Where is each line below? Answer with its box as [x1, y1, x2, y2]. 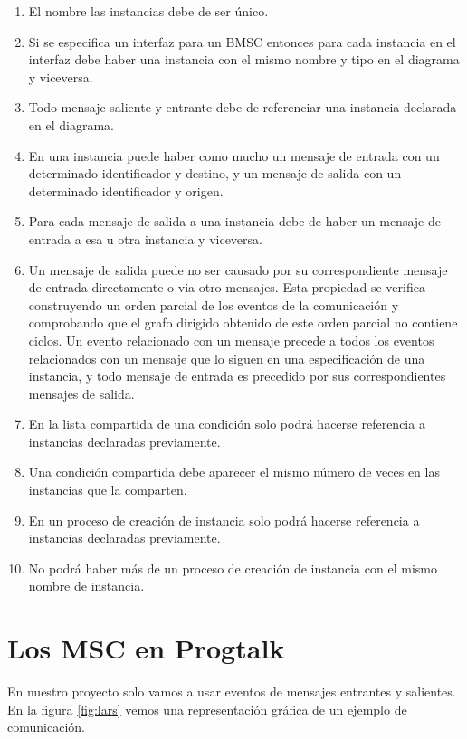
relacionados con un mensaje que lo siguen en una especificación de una [28, 348, 425, 367]
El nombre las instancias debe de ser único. [28, 2, 269, 20]
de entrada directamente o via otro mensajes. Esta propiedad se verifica [28, 278, 425, 297]
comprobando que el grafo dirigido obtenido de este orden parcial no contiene [28, 313, 458, 332]
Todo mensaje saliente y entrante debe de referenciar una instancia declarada [28, 98, 457, 117]
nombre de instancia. [28, 576, 145, 595]
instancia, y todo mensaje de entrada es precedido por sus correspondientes [28, 366, 446, 385]
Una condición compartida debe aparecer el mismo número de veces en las [28, 462, 440, 481]
